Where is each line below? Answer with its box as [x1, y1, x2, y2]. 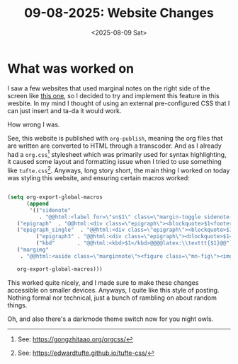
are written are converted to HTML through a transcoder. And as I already [7, 141, 222, 150]
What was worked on [7, 60, 135, 76]
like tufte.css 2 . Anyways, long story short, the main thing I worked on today [7, 165, 230, 175]
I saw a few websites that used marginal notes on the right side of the [7, 83, 210, 93]
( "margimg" [16, 246, 50, 253]
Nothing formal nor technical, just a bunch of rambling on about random [7, 293, 217, 302]
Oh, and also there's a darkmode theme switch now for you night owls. [7, 315, 214, 323]
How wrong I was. [7, 120, 60, 129]
